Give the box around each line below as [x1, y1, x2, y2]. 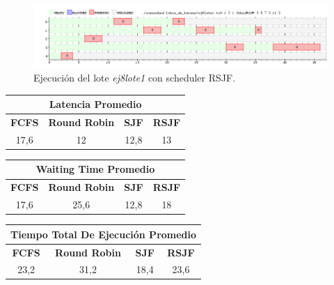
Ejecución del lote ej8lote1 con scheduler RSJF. [33, 70, 236, 85]
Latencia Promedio [49, 97, 142, 111]
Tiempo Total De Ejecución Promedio [10, 226, 197, 241]
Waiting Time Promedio [35, 162, 155, 176]
